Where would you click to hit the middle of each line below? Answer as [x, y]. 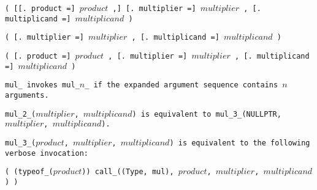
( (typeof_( [29, 172]
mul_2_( [21, 114]
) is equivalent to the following [240, 143]
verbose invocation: [47, 153]
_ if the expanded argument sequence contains [181, 85]
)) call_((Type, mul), [128, 172]
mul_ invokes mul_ [42, 85]
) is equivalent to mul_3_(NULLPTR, [207, 114]
